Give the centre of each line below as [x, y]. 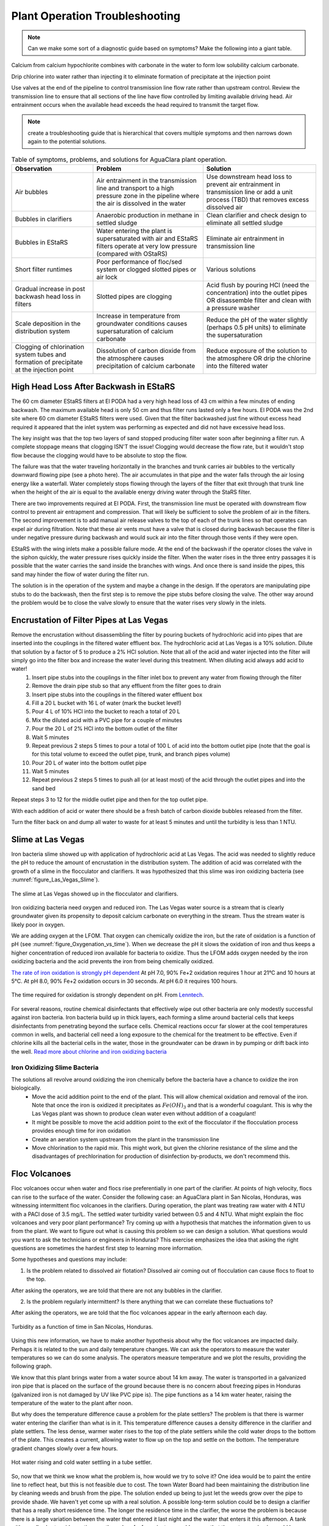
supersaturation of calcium [135, 331]
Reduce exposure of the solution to [256, 350]
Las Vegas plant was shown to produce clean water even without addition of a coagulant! [144, 1113]
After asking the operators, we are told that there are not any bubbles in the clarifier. [117, 1290]
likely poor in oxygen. [38, 924]
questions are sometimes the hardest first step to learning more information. [107, 1248]
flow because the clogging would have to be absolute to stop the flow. [99, 455]
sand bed [44, 788]
